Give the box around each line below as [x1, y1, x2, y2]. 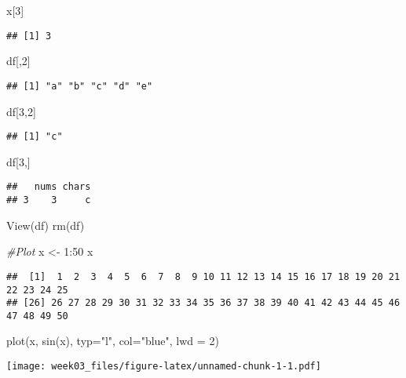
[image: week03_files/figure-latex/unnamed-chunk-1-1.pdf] [6, 361, 321, 373]
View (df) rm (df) [6, 216, 85, 233]
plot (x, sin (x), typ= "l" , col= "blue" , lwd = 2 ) [6, 333, 219, 349]
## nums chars [6, 181, 91, 193]
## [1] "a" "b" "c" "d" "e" [6, 80, 153, 92]
